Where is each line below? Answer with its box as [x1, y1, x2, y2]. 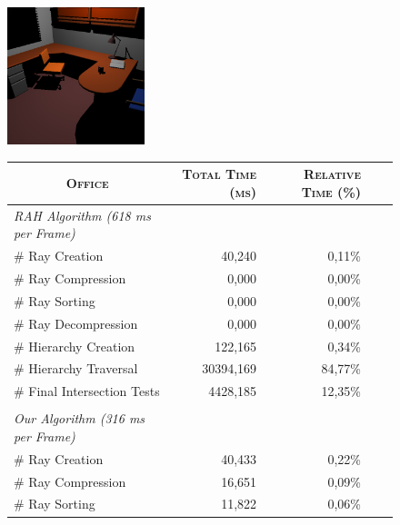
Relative [304, 164, 361, 183]
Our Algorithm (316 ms [14, 409, 145, 428]
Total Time [182, 164, 257, 183]
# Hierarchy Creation [14, 336, 135, 355]
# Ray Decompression [14, 313, 138, 332]
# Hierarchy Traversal [14, 359, 138, 378]
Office [65, 173, 109, 193]
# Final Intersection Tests [14, 381, 160, 401]
